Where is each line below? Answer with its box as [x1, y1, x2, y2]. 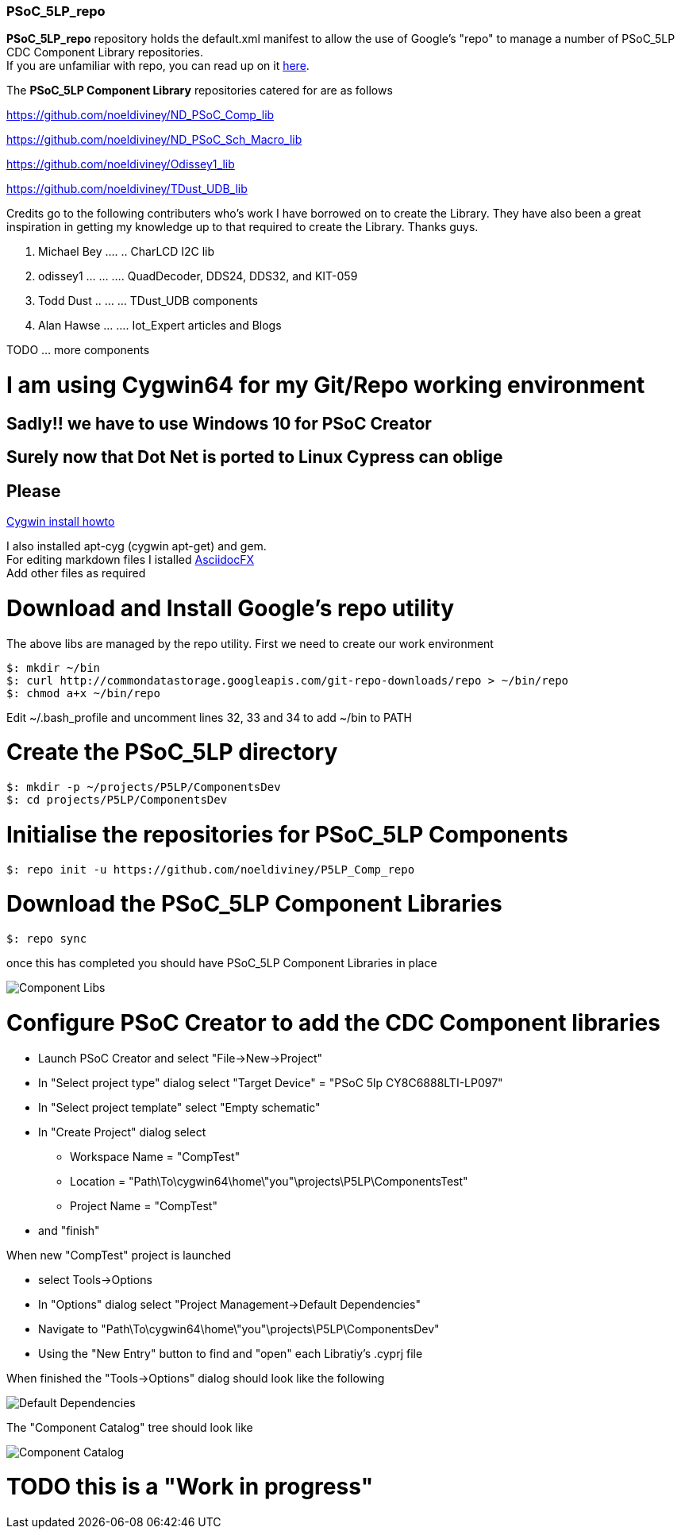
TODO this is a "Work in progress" [6, 1473, 374, 1501]
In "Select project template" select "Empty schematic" [38, 1100, 321, 1114]
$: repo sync [6, 932, 87, 946]
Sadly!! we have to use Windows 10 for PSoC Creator [6, 413, 432, 434]
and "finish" [38, 1223, 100, 1237]
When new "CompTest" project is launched [6, 1248, 232, 1262]
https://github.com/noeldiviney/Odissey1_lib [6, 157, 235, 172]
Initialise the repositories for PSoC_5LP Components [6, 820, 568, 848]
